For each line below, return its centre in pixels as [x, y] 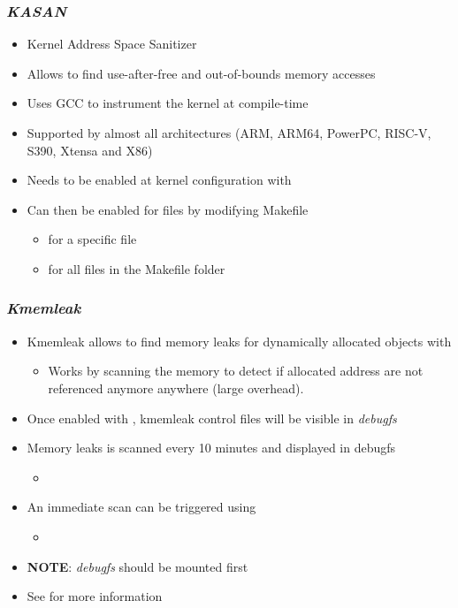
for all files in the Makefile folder [137, 268]
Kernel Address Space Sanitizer [112, 44]
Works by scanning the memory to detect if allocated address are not [236, 371]
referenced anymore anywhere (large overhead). [176, 388]
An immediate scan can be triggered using [141, 507]
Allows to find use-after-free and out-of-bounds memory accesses [201, 73]
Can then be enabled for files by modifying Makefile [168, 209]
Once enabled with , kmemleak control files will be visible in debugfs [212, 418]
